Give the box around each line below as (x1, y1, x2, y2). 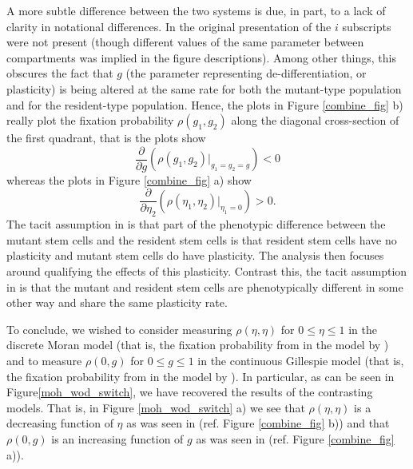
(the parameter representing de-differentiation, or (125, 65, 367, 81)
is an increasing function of (51, 430, 184, 447)
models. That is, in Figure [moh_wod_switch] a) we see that (6, 399, 305, 415)
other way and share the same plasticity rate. (6, 294, 228, 311)
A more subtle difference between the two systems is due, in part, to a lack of (6, 2, 386, 18)
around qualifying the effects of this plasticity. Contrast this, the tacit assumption (6, 263, 407, 280)
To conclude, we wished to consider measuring (6, 320, 232, 337)
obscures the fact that (6, 65, 113, 81)
